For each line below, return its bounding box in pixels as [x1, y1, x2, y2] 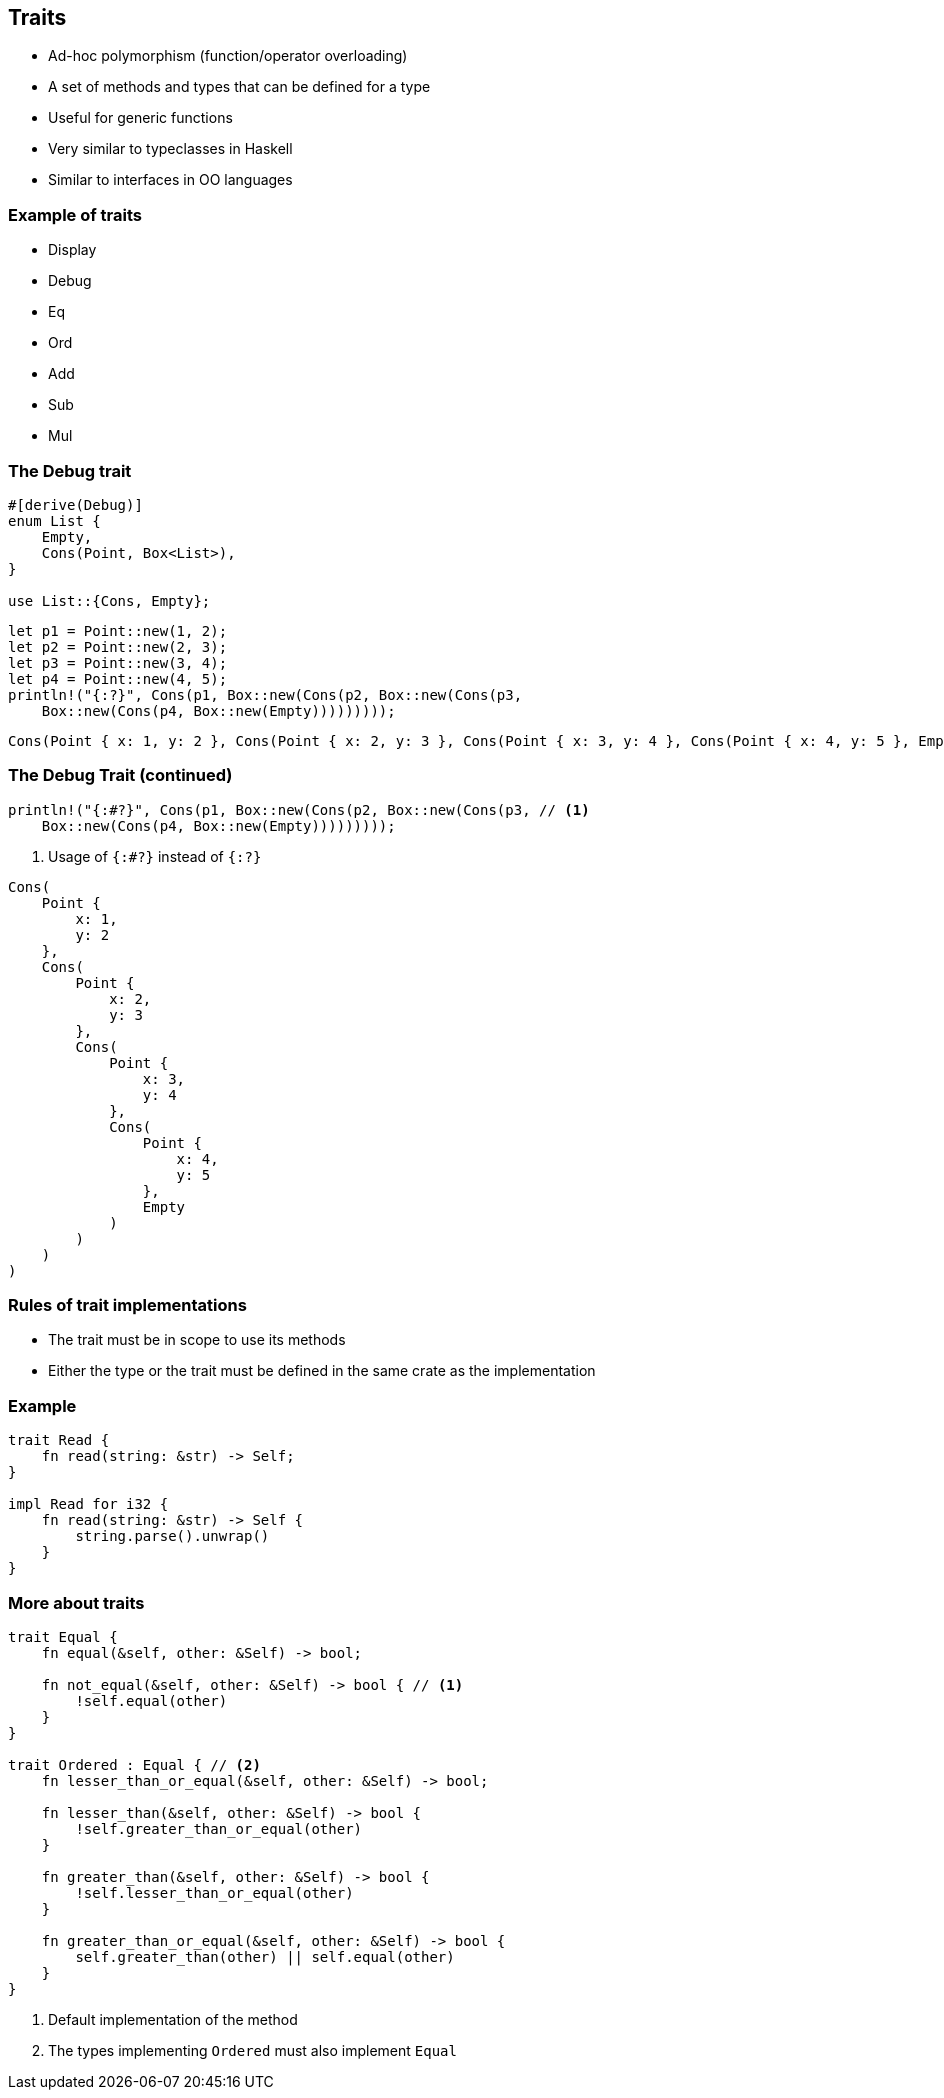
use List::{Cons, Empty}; [8, 592, 211, 609]
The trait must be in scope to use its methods [48, 1331, 346, 1349]
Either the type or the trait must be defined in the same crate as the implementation [48, 1362, 596, 1380]
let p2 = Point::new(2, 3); [8, 638, 228, 655]
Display [48, 241, 97, 259]
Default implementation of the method [48, 2010, 298, 2028]
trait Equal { [8, 1628, 118, 1645]
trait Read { [8, 1432, 110, 1449]
